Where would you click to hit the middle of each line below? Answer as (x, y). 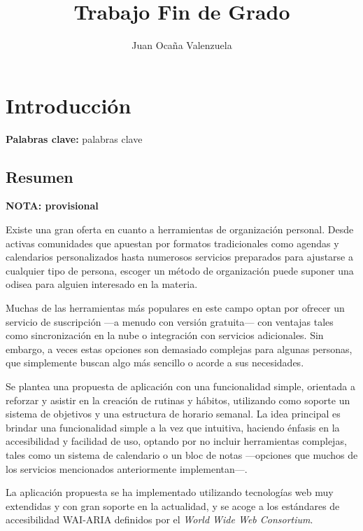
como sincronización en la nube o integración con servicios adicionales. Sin (165, 335)
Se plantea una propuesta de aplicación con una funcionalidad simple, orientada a (181, 386)
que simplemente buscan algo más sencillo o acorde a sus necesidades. (155, 363)
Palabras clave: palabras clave (74, 138)
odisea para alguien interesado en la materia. (102, 284)
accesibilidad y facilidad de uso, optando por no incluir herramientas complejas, (176, 441)
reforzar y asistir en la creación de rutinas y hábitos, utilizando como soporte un (178, 400)
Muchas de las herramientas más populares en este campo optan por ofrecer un (175, 308)
